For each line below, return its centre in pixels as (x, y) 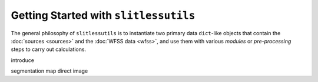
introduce (23, 60)
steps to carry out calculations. (49, 49)
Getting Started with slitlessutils (103, 15)
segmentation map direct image (49, 71)
